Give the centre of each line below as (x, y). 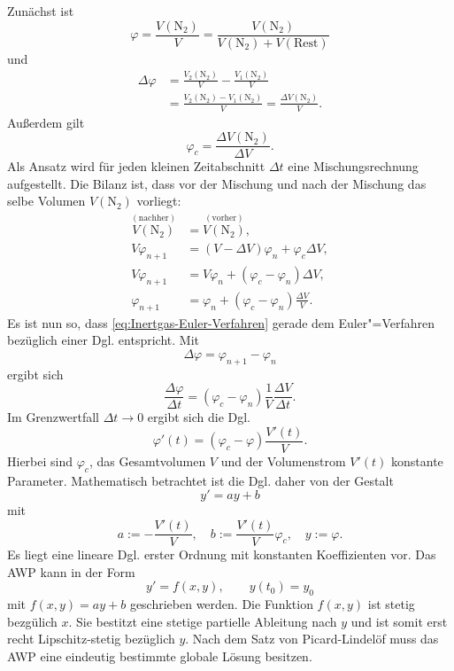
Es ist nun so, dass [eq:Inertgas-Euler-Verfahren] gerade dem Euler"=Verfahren (221, 322)
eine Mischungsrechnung (353, 166)
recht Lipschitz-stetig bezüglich (91, 639)
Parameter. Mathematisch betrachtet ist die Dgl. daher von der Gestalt (200, 480)
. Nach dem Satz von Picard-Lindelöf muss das (312, 639)
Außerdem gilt (46, 122)
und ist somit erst (399, 621)
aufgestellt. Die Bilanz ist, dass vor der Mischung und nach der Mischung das (217, 183)
